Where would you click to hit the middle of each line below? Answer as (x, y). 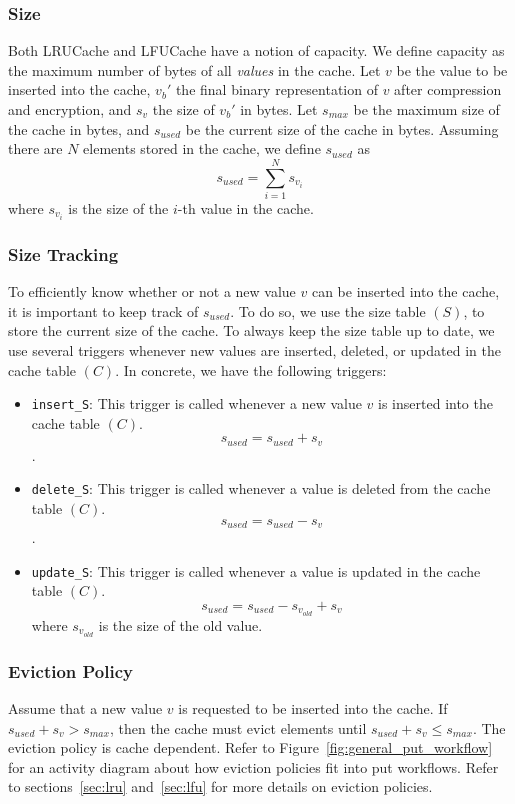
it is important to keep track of (103, 310)
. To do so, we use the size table (328, 310)
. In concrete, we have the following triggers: (251, 369)
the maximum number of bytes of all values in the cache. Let (194, 69)
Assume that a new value (85, 707)
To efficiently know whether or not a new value (152, 291)
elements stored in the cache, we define (202, 148)
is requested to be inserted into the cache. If (313, 707)
